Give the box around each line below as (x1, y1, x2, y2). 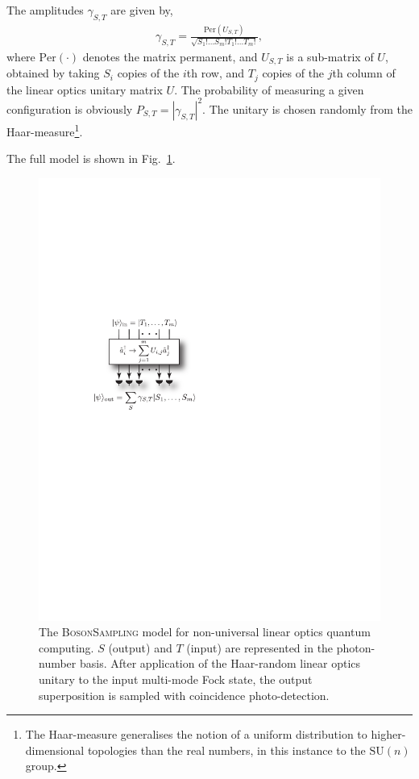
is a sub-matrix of (286, 48, 374, 65)
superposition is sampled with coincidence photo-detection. (39, 686, 330, 703)
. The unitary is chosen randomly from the (202, 100, 413, 117)
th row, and (186, 65, 245, 81)
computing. (39, 639, 94, 656)
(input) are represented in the (186, 639, 334, 656)
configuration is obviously (6, 100, 133, 117)
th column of (332, 65, 396, 81)
